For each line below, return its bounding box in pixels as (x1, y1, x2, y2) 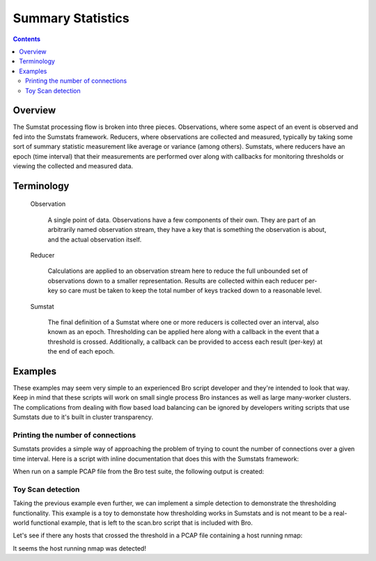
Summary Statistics (13, 10, 130, 26)
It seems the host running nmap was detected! (13, 544, 146, 553)
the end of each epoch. (47, 347, 115, 356)
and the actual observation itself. (47, 235, 142, 244)
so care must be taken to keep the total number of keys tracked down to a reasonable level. (59, 286, 322, 295)
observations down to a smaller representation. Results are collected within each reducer (47, 276, 304, 285)
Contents (13, 35, 41, 43)
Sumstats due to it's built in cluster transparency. (13, 413, 153, 421)
